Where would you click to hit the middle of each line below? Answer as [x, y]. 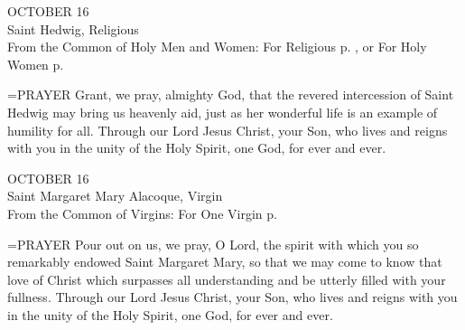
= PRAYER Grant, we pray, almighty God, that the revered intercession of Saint [231, 94]
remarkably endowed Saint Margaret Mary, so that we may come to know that [225, 262]
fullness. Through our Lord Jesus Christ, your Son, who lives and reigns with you [232, 297]
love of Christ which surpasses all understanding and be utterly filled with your [227, 279]
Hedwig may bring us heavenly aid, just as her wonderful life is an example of [223, 112]
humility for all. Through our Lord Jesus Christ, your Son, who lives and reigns [228, 130]
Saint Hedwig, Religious [73, 28]
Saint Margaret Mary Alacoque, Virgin [115, 196]
